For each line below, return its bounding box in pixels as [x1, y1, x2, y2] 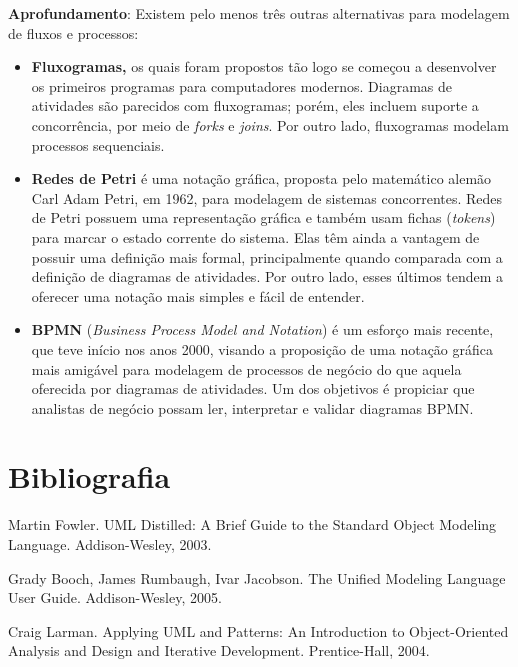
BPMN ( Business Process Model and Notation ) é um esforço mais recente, [31, 319, 494, 340]
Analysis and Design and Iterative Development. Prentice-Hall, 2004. [8, 640, 430, 661]
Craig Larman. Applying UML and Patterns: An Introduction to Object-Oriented [8, 620, 509, 641]
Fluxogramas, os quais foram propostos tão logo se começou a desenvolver [31, 56, 497, 77]
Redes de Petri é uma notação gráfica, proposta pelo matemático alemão [31, 168, 492, 189]
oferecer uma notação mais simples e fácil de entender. [31, 285, 365, 306]
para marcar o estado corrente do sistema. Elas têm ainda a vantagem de [31, 226, 480, 247]
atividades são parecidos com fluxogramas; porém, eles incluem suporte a [31, 95, 479, 116]
